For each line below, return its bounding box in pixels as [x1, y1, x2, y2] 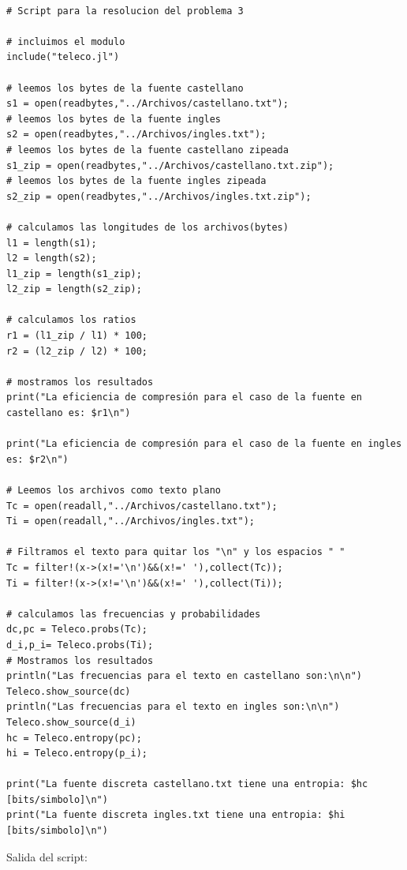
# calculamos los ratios [6, 314, 136, 326]
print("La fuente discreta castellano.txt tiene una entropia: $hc [6, 778, 368, 790]
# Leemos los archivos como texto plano [6, 485, 222, 496]
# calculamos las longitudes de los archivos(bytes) [6, 221, 289, 233]
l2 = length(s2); [6, 253, 97, 264]
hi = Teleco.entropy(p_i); [6, 748, 147, 759]
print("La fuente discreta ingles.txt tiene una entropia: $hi [6, 809, 345, 821]
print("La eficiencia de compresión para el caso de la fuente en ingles [6, 438, 402, 450]
